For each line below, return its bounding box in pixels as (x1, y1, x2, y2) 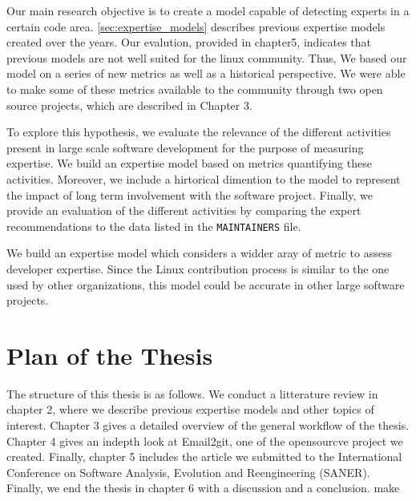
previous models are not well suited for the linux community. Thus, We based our (6, 49, 407, 66)
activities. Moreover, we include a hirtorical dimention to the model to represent (6, 170, 401, 187)
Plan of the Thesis (6, 338, 213, 371)
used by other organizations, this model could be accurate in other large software (6, 276, 405, 293)
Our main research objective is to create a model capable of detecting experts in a (6, 2, 410, 18)
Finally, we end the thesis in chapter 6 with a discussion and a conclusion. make (6, 479, 400, 496)
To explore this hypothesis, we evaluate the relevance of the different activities (6, 123, 391, 140)
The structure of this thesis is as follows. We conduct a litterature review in (6, 385, 378, 402)
